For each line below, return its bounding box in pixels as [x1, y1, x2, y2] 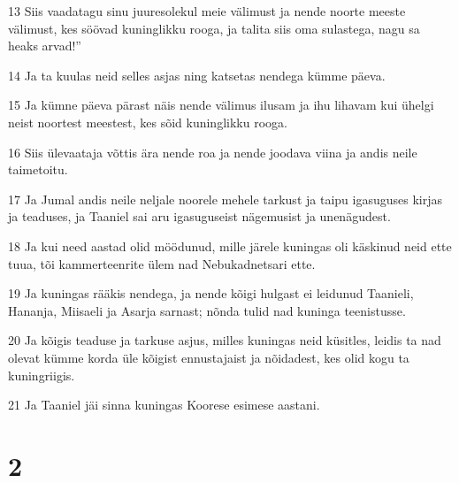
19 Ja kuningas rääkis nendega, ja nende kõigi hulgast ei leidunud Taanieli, [8, 284, 414, 303]
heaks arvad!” [8, 36, 81, 55]
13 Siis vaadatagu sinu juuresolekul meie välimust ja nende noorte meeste [8, 2, 406, 19]
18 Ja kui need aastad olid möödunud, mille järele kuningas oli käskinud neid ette [8, 236, 452, 255]
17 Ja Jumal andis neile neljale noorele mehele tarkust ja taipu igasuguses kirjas [8, 189, 442, 208]
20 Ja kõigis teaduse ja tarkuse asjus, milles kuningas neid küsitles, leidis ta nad [8, 331, 441, 349]
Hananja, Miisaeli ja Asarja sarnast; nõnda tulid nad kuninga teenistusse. [8, 301, 406, 319]
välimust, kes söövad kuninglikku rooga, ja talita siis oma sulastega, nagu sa [8, 19, 420, 37]
